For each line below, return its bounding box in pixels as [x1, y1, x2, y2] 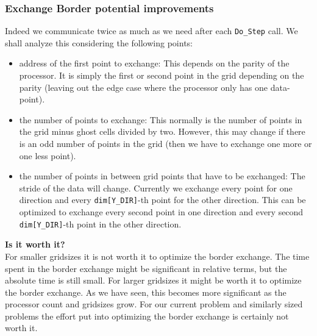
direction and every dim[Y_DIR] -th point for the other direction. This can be [19, 193, 306, 206]
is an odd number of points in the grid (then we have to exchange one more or [19, 137, 312, 150]
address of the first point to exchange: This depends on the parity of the [19, 57, 290, 70]
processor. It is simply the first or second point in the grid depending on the [19, 69, 304, 82]
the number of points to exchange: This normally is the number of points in [19, 113, 302, 126]
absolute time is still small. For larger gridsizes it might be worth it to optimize [5, 274, 302, 287]
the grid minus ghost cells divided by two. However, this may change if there [19, 125, 305, 138]
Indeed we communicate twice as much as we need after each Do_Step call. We [5, 24, 298, 37]
